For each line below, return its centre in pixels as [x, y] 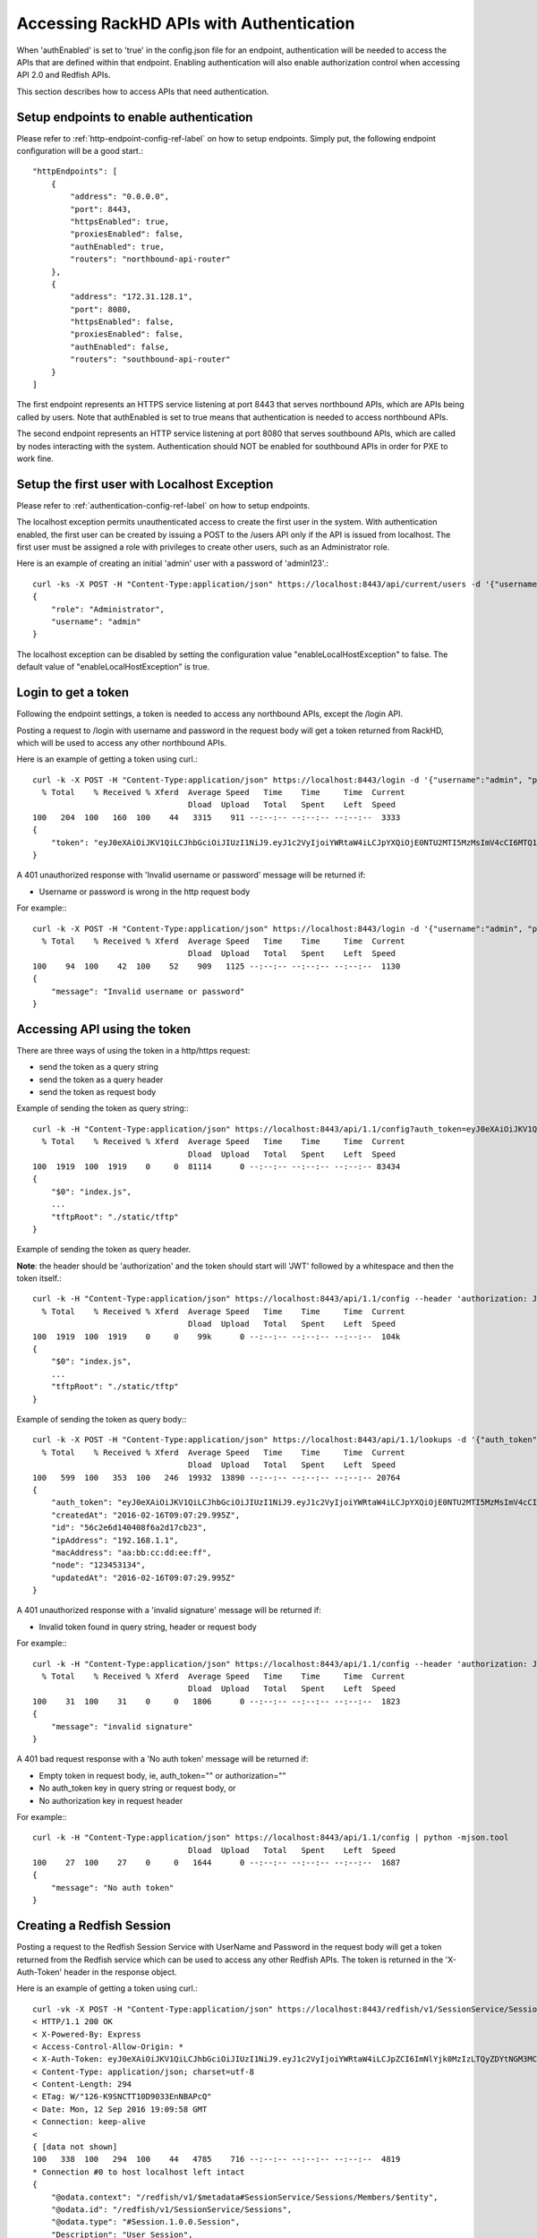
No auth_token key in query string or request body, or [137, 1788]
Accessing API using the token [104, 1029]
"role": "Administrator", [108, 609]
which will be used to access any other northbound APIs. [122, 742]
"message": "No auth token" [112, 1888]
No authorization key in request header [111, 1800]
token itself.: [39, 1278]
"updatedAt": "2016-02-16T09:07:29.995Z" [143, 1577]
